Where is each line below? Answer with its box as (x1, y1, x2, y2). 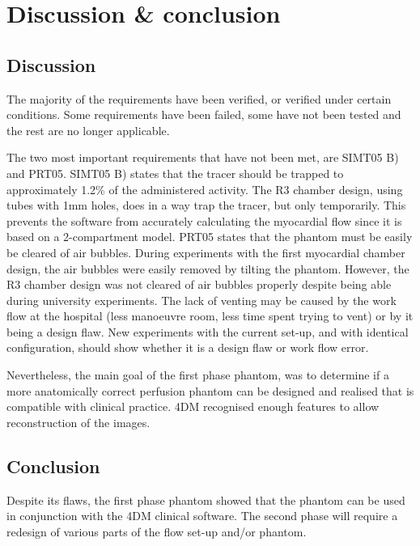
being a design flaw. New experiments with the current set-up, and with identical (6, 323, 409, 340)
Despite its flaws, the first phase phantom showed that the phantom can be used (6, 491, 405, 508)
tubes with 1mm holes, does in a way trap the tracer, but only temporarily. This (6, 197, 406, 214)
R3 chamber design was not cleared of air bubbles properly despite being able (6, 276, 392, 293)
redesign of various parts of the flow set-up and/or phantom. (6, 523, 307, 540)
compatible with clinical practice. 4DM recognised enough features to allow (6, 398, 380, 415)
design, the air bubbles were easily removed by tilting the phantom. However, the (6, 260, 409, 277)
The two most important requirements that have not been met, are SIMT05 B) (6, 149, 399, 166)
